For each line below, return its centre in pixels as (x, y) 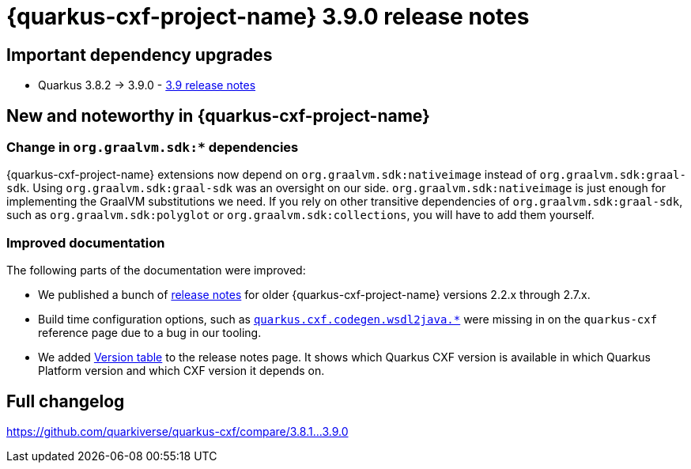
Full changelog (66, 401)
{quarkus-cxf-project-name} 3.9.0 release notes (268, 17)
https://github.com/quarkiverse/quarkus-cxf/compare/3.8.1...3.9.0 (177, 431)
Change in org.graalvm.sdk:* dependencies (153, 148)
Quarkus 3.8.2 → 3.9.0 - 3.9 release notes (147, 85)
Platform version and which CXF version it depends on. (181, 371)
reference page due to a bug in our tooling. (150, 333)
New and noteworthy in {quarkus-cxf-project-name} (218, 115)
